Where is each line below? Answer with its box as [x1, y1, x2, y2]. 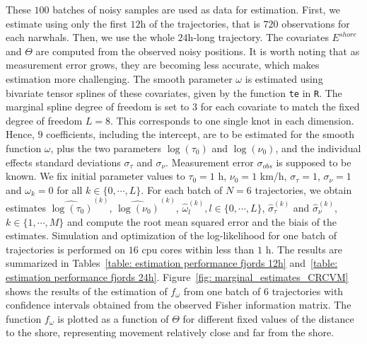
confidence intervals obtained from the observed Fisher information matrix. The [6, 297, 351, 312]
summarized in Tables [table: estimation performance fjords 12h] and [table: [6, 256, 338, 270]
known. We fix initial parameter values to [6, 168, 185, 183]
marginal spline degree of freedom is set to [6, 99, 190, 114]
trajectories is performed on [6, 241, 126, 256]
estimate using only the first [6, 16, 127, 30]
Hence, [6, 127, 35, 142]
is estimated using [245, 71, 323, 86]
